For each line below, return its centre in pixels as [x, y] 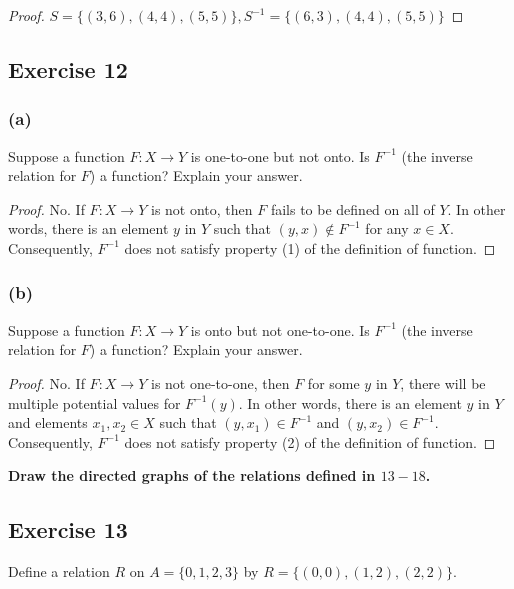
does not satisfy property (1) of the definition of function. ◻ [310, 247]
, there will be [443, 382]
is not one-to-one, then [220, 382]
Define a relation [59, 571]
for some [333, 382]
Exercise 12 [68, 68]
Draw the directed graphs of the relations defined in [192, 475]
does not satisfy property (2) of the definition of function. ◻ [310, 441]
